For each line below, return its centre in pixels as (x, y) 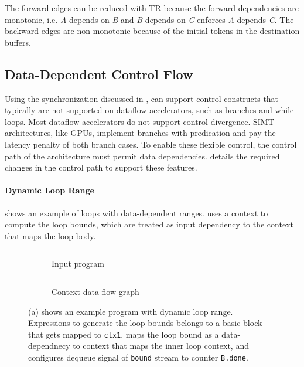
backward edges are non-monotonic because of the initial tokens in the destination (152, 31)
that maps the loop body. (50, 235)
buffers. (18, 42)
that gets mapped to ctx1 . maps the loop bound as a (124, 334)
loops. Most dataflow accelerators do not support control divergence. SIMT (139, 121)
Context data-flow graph (95, 291)
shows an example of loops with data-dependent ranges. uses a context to (136, 213)
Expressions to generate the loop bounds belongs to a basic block (145, 323)
